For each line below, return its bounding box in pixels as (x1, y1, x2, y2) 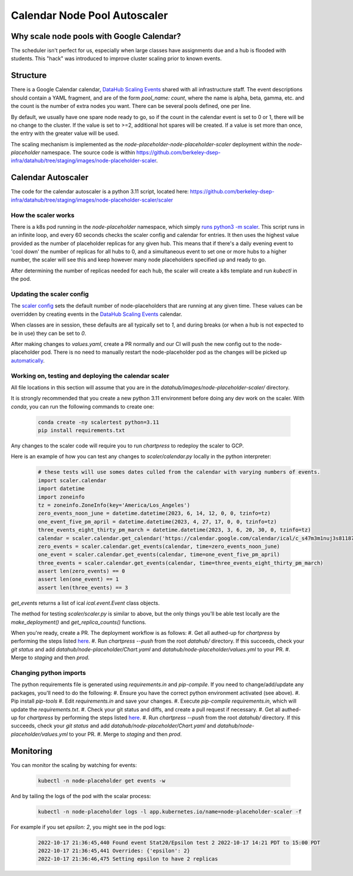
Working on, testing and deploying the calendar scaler (11, 371, 170, 380)
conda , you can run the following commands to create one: (11, 403, 155, 410)
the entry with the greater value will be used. (11, 130, 119, 137)
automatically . (11, 357, 45, 364)
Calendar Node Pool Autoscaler (11, 9, 168, 22)
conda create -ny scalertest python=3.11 (38, 419, 159, 426)
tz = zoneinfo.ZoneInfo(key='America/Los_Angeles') (38, 502, 191, 508)
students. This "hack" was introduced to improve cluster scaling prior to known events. (11, 55, 222, 62)
